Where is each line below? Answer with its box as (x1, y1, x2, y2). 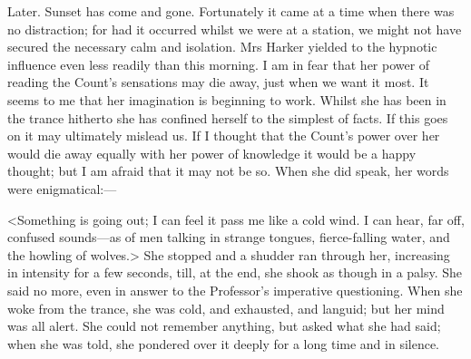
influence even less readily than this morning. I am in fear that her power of (7, 54, 430, 73)
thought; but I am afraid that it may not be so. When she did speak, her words (7, 161, 449, 180)
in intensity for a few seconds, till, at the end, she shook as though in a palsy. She (7, 263, 463, 282)
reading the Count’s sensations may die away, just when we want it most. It (7, 73, 429, 92)
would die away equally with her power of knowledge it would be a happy (7, 143, 417, 162)
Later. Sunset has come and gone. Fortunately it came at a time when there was (7, 2, 455, 20)
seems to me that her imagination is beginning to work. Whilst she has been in (7, 90, 446, 109)
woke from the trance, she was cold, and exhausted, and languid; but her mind (7, 298, 445, 317)
